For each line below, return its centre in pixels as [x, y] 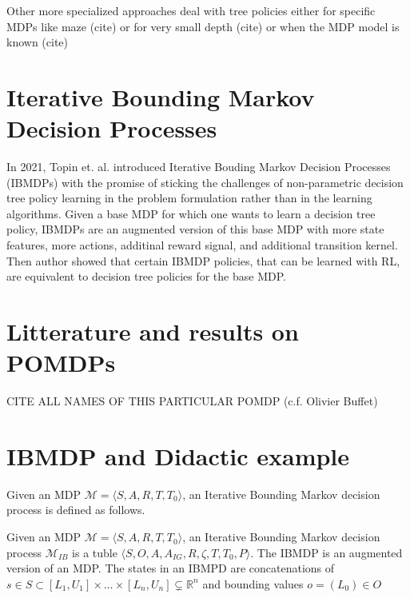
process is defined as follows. [76, 510]
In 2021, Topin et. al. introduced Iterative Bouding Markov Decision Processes [199, 167]
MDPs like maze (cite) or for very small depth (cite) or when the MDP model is [203, 26]
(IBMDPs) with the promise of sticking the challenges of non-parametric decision [205, 182]
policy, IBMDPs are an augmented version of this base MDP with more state [195, 229]
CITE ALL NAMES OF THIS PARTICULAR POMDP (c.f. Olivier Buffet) [192, 401]
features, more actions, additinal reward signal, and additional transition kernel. [202, 245]
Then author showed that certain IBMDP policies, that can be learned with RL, [203, 260]
